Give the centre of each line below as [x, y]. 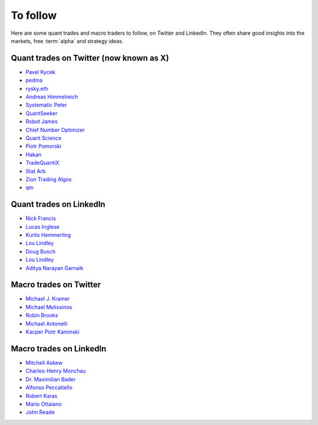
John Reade [40, 412]
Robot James [42, 121]
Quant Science [44, 138]
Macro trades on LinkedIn [59, 349]
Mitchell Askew [44, 363]
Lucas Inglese [43, 226]
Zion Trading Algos [49, 179]
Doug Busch [41, 251]
